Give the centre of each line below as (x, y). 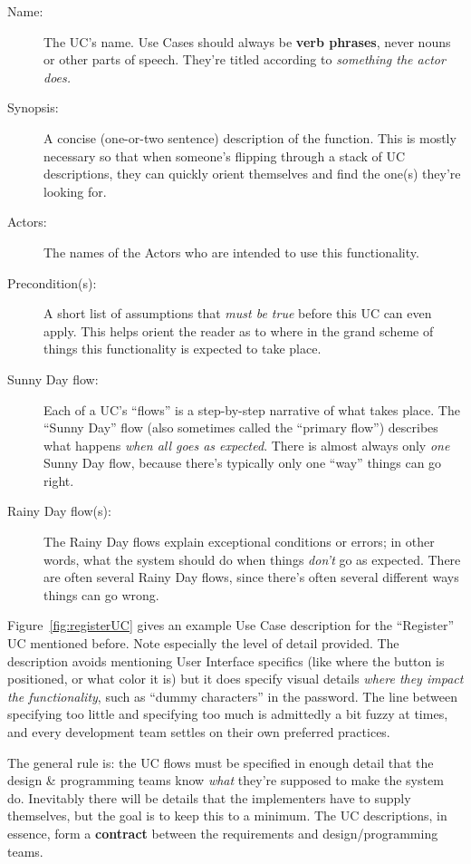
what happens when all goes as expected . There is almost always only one (247, 445)
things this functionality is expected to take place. (183, 349)
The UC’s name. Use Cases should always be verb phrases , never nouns (247, 41)
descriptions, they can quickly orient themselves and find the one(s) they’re (252, 174)
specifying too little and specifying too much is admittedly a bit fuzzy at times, (228, 714)
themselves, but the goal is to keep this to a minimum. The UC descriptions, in (227, 815)
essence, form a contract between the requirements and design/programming (223, 833)
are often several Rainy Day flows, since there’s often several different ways (251, 577)
